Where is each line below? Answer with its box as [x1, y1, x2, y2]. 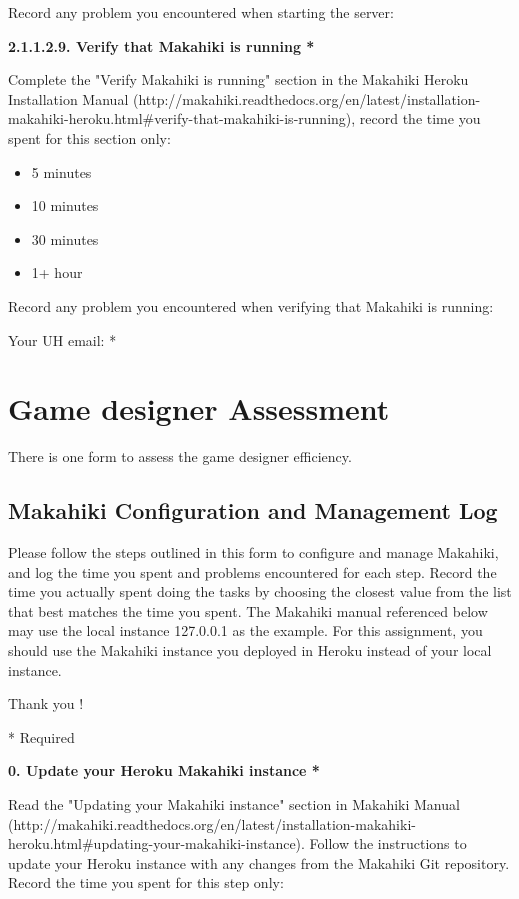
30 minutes [31, 228, 99, 249]
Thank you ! [8, 693, 84, 714]
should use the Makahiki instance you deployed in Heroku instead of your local [8, 640, 492, 661]
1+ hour [31, 262, 83, 283]
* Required [8, 726, 75, 747]
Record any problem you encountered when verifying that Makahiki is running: [8, 295, 494, 316]
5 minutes [31, 161, 92, 182]
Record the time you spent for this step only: [8, 872, 284, 893]
